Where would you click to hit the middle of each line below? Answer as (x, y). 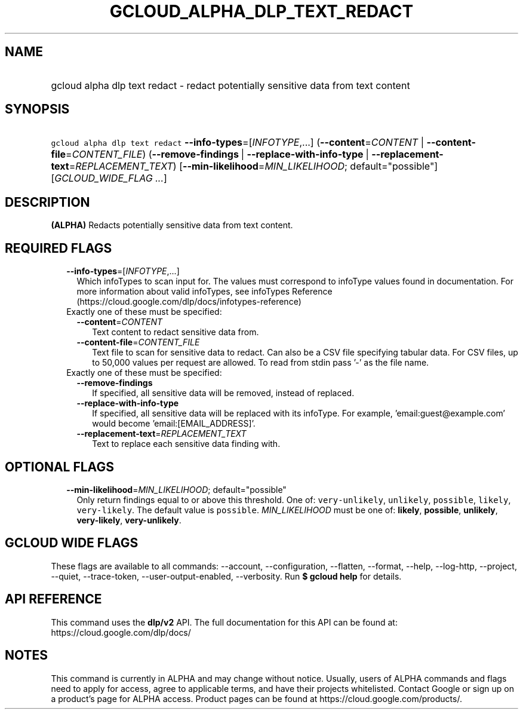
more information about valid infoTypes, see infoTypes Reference (204, 292)
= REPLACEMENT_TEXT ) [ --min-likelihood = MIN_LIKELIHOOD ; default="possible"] (253, 166)
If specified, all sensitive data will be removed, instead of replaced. (223, 393)
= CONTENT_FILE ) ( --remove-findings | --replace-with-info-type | (217, 154)
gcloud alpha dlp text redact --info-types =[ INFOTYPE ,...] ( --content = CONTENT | (237, 143)
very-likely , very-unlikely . (129, 520)
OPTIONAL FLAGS (59, 467)
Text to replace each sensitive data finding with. (186, 444)
